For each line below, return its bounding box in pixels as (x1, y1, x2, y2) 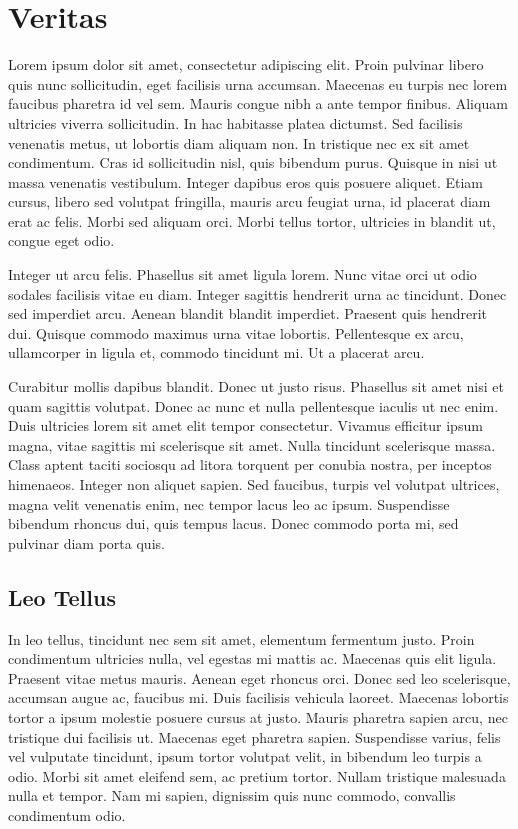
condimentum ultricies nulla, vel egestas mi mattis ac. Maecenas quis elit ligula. (8, 648, 497, 669)
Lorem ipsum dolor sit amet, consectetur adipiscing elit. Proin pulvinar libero (8, 54, 484, 75)
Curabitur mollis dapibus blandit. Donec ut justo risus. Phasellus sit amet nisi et (8, 376, 504, 397)
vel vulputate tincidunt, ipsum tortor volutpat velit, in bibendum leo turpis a (8, 746, 482, 767)
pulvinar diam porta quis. (8, 532, 165, 553)
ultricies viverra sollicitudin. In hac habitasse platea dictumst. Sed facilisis (8, 112, 463, 133)
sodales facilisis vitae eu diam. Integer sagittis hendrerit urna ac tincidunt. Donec (8, 283, 507, 304)
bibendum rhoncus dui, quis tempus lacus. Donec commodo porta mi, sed (8, 513, 459, 534)
